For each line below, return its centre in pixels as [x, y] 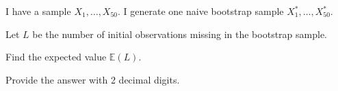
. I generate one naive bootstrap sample [201, 11]
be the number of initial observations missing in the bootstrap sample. [180, 34]
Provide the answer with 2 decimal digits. [93, 79]
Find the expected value [56, 57]
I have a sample [38, 11]
